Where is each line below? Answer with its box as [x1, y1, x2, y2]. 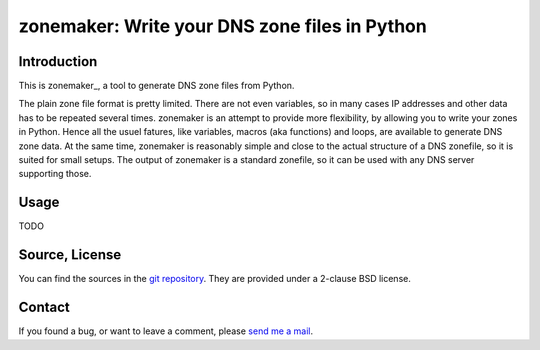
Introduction [18, 53, 98, 70]
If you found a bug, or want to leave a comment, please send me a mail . [18, 325, 314, 337]
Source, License [18, 246, 122, 264]
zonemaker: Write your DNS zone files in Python [18, 15, 427, 37]
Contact [18, 299, 70, 316]
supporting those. [18, 168, 92, 180]
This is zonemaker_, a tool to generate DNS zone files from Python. [18, 80, 295, 92]
